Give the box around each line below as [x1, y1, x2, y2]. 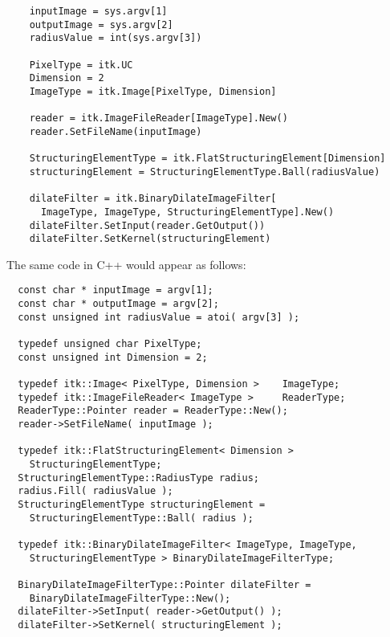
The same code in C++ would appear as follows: [6, 255, 246, 272]
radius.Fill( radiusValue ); [18, 485, 173, 497]
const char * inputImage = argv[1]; [18, 284, 213, 296]
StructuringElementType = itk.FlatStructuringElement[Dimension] [29, 153, 386, 165]
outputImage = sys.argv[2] [29, 18, 173, 31]
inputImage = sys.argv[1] [29, 6, 168, 17]
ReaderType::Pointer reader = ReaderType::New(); [18, 405, 288, 417]
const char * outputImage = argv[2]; [18, 298, 219, 310]
